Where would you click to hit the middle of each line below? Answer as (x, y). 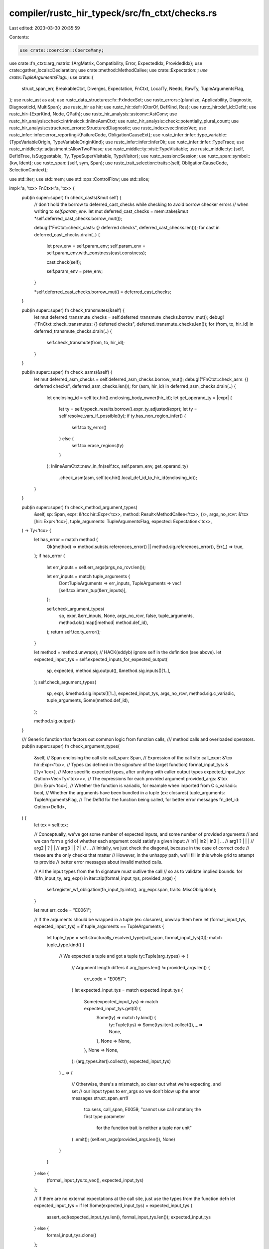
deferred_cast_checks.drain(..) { (67, 234)
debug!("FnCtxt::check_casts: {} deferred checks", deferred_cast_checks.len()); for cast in (127, 228)
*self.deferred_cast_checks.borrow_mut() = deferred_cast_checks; (103, 292)
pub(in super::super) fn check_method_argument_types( (79, 507)
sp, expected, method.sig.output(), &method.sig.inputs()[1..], (109, 671)
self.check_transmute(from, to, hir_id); (86, 343)
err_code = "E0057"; (105, 979)
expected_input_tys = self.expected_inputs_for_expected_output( (101, 659)
